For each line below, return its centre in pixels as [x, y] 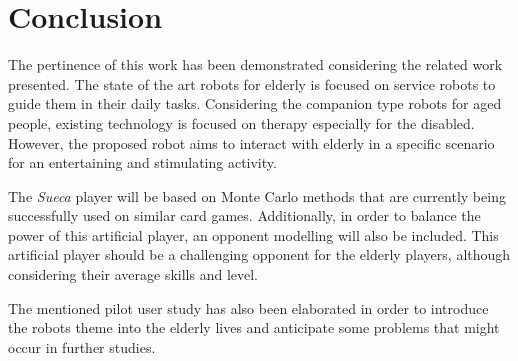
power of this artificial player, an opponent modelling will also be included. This [253, 234]
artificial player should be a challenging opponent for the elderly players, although [259, 254]
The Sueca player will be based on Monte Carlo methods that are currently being [257, 195]
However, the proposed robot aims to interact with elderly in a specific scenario [251, 142]
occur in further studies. [82, 346]
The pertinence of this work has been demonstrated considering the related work [255, 64]
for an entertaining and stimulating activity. [142, 162]
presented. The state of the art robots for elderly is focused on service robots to [252, 83]
